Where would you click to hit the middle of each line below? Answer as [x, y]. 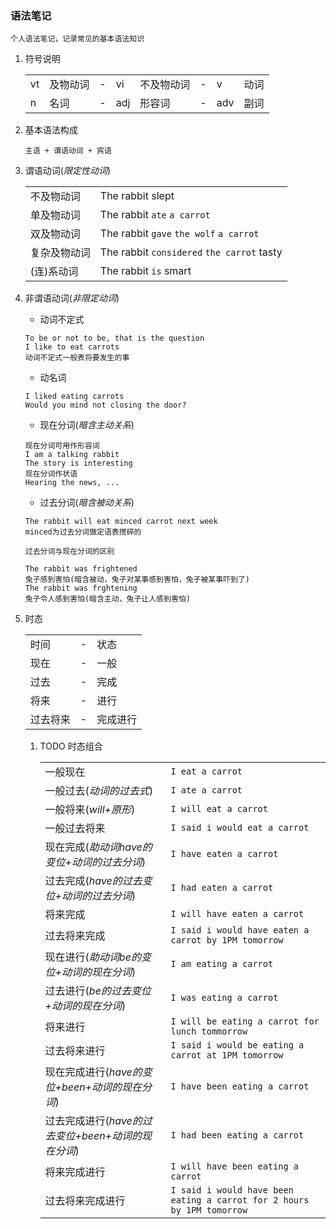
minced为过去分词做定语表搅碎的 [83, 532]
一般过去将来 [75, 829]
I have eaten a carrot [224, 854]
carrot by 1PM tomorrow [227, 940]
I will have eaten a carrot [237, 914]
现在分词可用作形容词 [62, 446]
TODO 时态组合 [71, 746]
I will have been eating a [235, 1166]
